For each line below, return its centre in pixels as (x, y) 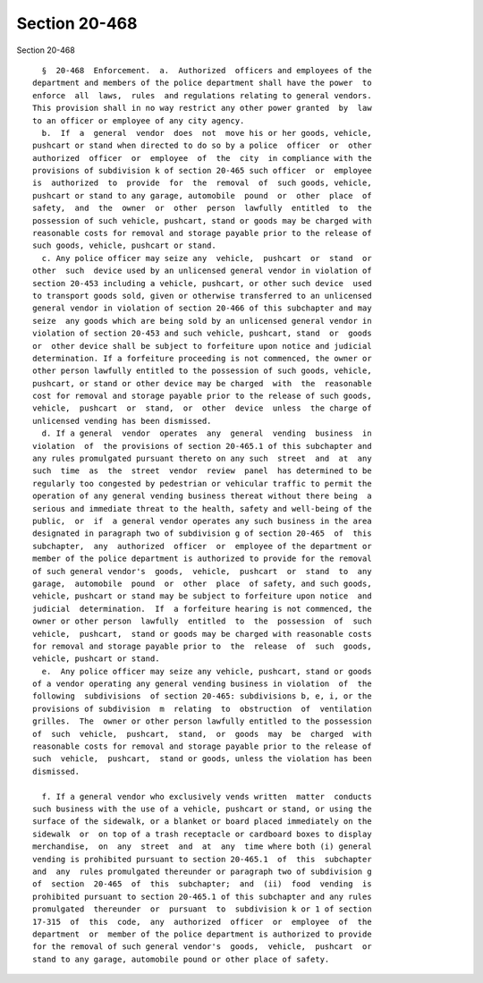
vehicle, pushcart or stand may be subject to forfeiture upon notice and (202, 596)
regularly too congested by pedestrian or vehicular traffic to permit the (202, 483)
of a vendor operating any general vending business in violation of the (202, 684)
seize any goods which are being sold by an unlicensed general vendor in (202, 321)
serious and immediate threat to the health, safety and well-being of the (202, 508)
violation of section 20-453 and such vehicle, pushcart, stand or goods (202, 334)
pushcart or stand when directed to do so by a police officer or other (202, 146)
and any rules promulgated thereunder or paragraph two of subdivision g (202, 871)
